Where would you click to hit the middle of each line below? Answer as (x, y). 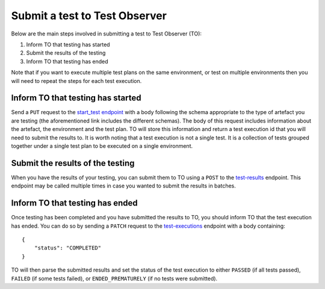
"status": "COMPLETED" (68, 248)
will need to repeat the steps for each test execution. (76, 81)
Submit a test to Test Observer (89, 16)
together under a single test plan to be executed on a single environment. (102, 146)
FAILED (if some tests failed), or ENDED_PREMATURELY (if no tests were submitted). (114, 278)
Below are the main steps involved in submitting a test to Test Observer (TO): (106, 34)
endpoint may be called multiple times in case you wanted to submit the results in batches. (123, 186)
